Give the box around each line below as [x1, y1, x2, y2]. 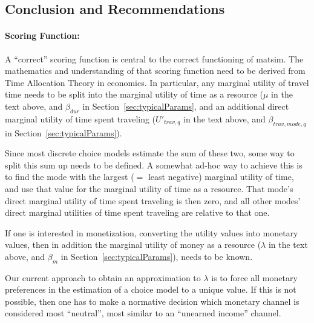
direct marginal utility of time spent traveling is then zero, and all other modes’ [5, 194, 301, 207]
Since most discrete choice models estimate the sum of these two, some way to [5, 147, 295, 159]
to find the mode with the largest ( [5, 170, 134, 183]
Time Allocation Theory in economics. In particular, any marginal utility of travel [5, 76, 309, 88]
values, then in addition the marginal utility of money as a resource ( [5, 238, 261, 251]
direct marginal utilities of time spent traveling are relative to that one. [5, 206, 270, 219]
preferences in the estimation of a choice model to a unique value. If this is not [5, 283, 296, 296]
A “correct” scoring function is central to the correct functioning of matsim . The [5, 52, 304, 65]
